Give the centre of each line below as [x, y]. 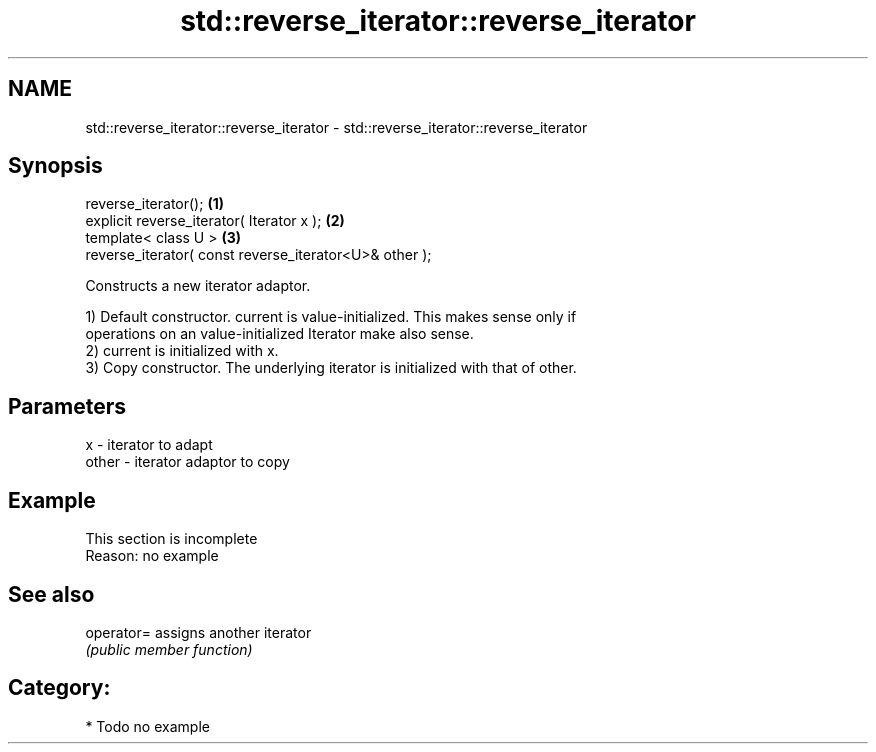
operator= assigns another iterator [198, 632]
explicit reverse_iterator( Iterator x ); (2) [215, 221]
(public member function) [169, 649]
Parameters [67, 406]
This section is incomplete [171, 539]
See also [51, 594]
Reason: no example [152, 556]
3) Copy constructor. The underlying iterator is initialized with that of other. [331, 368]
